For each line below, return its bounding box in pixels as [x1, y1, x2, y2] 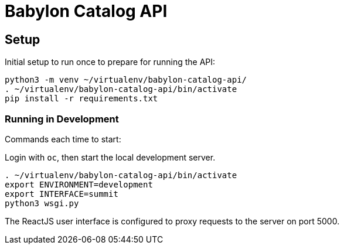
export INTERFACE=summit [5, 189, 118, 199]
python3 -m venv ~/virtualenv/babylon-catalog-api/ [5, 75, 247, 85]
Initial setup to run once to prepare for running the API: [5, 57, 216, 67]
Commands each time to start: [5, 134, 121, 144]
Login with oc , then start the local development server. [5, 152, 216, 162]
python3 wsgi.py [5, 198, 79, 208]
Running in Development [5, 112, 119, 125]
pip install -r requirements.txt [5, 94, 158, 104]
